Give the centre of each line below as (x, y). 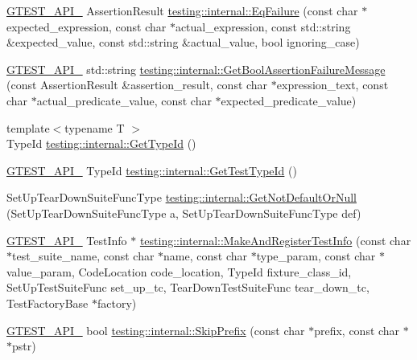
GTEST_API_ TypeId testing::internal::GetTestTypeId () (152, 170)
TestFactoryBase (47, 303)
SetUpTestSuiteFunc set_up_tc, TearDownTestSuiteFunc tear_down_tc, (188, 287)
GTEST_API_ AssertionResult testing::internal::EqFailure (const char (182, 10)
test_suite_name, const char (83, 256)
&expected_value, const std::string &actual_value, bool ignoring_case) (183, 42)
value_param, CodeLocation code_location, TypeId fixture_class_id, (179, 271)
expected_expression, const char (87, 26)
